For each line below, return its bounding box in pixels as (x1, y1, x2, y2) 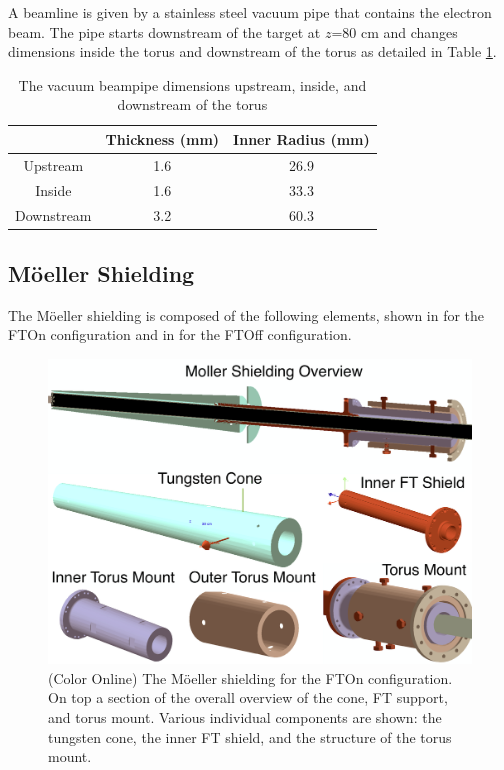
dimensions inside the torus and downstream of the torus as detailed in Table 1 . (8, 41, 497, 62)
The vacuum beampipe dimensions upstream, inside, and (18, 74, 367, 95)
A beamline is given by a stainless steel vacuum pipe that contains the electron (8, 2, 492, 22)
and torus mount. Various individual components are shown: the (48, 706, 442, 727)
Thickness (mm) (105, 128, 220, 149)
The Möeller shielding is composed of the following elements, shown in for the (8, 304, 485, 325)
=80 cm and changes (331, 21, 458, 42)
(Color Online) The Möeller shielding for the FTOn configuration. (48, 667, 453, 688)
